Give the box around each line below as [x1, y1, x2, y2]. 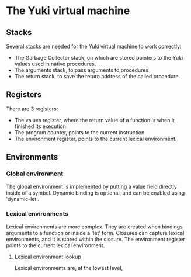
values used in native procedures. [14, 60, 96, 67]
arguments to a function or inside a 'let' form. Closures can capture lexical [6, 229, 185, 236]
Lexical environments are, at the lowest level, [14, 264, 123, 271]
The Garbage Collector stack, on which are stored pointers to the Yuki [14, 54, 183, 61]
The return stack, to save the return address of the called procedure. [14, 73, 180, 79]
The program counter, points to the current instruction [14, 129, 145, 136]
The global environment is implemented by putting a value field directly [6, 183, 177, 190]
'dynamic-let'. [6, 195, 39, 202]
